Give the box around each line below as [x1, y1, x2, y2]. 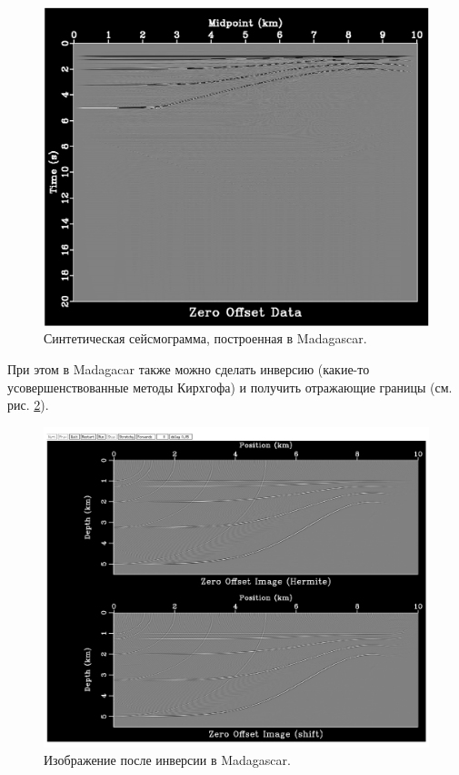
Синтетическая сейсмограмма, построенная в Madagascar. [44, 329, 367, 348]
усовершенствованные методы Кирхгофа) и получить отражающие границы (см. [7, 377, 453, 396]
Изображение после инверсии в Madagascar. [44, 750, 291, 770]
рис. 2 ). [7, 395, 49, 414]
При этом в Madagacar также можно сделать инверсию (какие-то [7, 360, 370, 379]
